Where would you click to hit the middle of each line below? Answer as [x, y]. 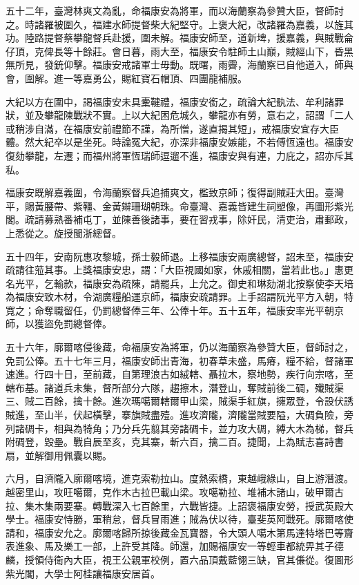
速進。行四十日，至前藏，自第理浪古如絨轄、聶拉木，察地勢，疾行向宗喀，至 [179, 374]
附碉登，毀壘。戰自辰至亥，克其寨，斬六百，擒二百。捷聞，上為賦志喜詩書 [175, 442]
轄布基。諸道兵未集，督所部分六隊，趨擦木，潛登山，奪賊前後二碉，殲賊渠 [175, 387]
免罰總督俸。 [83, 324]
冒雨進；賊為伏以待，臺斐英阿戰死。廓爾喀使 [252, 519]
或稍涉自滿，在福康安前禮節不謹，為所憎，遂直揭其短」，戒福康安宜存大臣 [172, 128]
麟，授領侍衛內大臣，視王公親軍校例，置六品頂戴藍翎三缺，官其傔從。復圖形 [179, 559]
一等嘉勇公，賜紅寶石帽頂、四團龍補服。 [155, 78]
